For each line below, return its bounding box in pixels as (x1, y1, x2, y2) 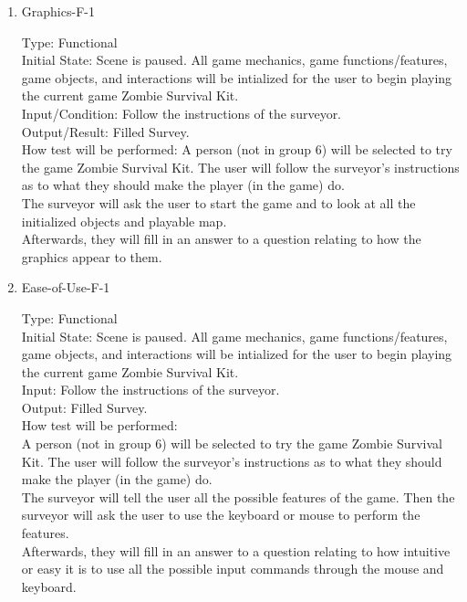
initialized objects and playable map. (21, 211, 227, 230)
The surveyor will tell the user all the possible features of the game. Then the (21, 487, 455, 506)
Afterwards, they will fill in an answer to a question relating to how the (21, 229, 421, 248)
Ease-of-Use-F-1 (21, 278, 110, 297)
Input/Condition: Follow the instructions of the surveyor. (21, 103, 342, 122)
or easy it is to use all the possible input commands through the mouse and (21, 559, 444, 578)
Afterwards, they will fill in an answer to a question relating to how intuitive (21, 541, 451, 560)
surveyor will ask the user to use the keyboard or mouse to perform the (21, 505, 420, 524)
